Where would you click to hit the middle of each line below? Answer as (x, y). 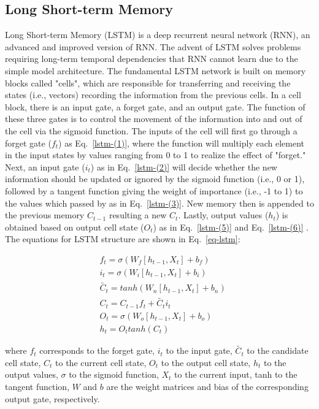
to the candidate (278, 350)
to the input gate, (199, 350)
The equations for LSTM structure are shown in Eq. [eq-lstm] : (123, 239)
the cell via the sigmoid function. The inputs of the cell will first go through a (151, 130)
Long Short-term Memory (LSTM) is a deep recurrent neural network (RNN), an (158, 35)
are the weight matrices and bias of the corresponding (207, 386)
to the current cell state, (101, 362)
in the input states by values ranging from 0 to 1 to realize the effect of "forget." (156, 155)
